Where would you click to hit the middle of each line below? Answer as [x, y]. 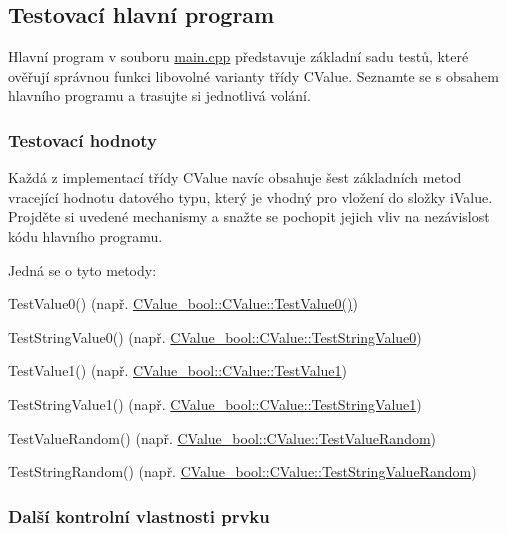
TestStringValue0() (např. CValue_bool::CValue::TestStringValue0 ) [215, 336]
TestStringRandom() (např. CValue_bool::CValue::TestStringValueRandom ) [242, 471]
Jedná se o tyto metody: [82, 269]
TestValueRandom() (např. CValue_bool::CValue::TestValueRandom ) [222, 437]
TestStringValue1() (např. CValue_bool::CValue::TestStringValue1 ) [215, 403]
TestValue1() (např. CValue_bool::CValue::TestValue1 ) [177, 370]
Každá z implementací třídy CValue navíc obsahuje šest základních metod [235, 177]
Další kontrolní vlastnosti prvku [139, 515]
